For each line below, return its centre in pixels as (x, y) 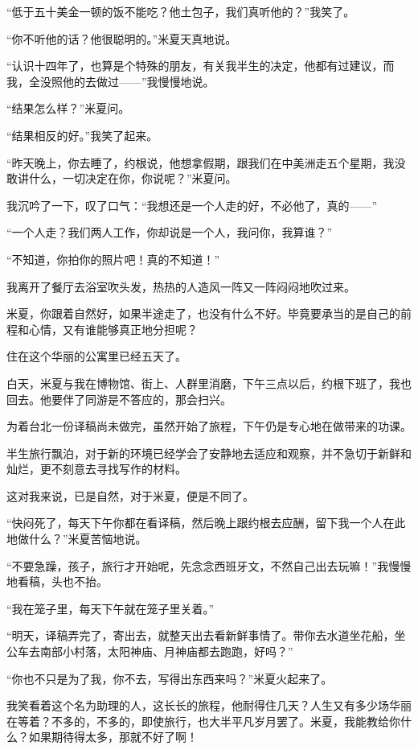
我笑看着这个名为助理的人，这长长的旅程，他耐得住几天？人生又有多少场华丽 (209, 705)
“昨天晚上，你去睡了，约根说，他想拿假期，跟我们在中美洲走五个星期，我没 (206, 162)
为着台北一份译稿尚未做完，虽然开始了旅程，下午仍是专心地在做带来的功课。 (209, 426)
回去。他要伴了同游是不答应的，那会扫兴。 (119, 399)
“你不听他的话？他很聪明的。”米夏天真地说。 (122, 38)
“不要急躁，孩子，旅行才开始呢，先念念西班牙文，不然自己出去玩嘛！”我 (198, 565)
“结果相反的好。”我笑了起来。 (82, 135)
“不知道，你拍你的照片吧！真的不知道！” (113, 259)
